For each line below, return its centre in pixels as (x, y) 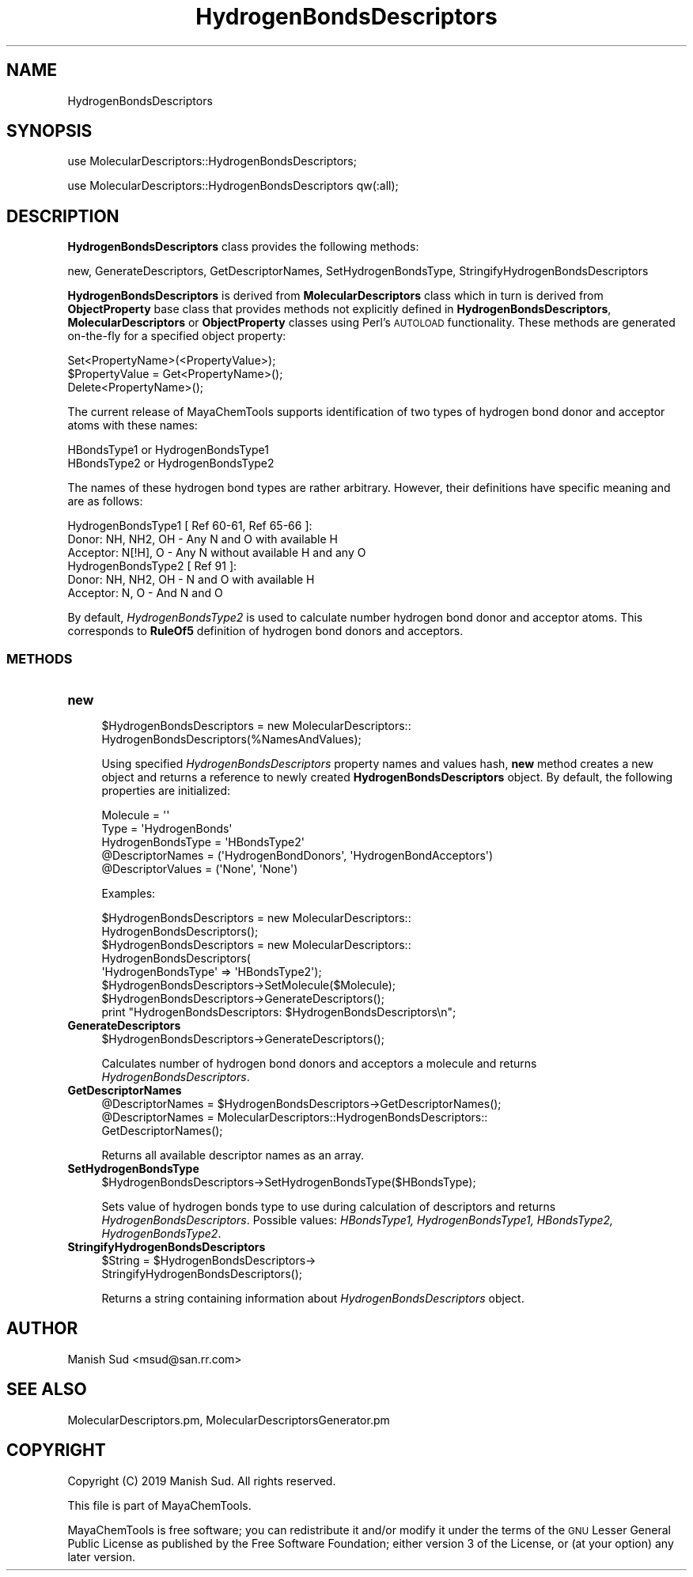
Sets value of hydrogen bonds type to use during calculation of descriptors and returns (329, 1207)
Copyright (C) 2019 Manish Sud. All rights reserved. (202, 1481)
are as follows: (105, 501)
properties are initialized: (166, 791)
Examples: (129, 894)
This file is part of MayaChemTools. (159, 1505)
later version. (101, 1556)
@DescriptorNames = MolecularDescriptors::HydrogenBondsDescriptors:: (295, 1118)
